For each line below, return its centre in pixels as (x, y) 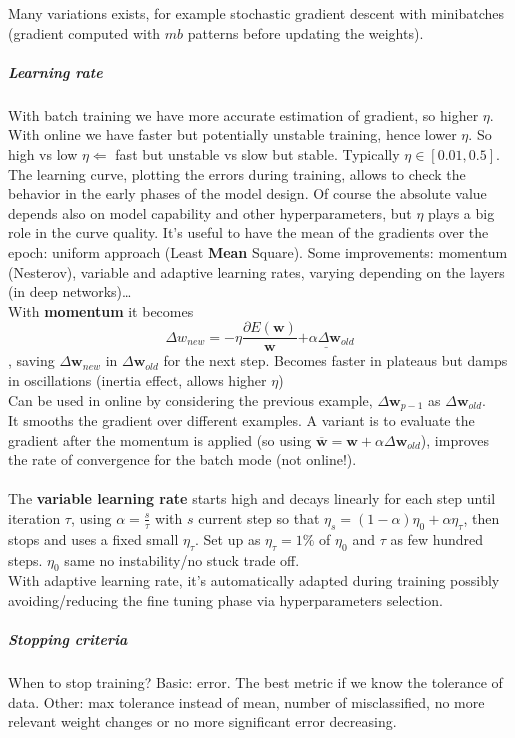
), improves (455, 439)
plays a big (461, 212)
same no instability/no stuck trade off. (182, 559)
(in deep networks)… (70, 291)
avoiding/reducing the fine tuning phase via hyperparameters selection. (225, 599)
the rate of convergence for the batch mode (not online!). (182, 459)
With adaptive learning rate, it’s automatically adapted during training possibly (254, 580)
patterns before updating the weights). (305, 32)
